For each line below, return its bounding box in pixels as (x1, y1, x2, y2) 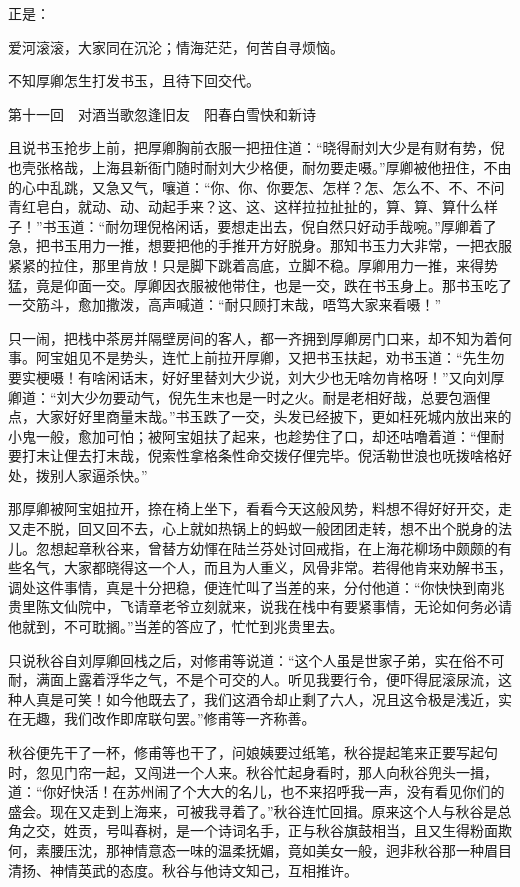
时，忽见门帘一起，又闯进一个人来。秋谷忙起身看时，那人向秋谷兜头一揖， (8, 761, 498, 782)
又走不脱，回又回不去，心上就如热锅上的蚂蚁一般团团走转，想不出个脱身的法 (8, 518, 512, 539)
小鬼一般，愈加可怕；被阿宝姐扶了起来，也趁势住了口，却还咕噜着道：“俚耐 (8, 425, 505, 446)
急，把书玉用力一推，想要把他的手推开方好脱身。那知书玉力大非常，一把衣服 (8, 235, 512, 256)
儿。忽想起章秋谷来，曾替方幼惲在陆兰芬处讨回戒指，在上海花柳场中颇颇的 (8, 537, 498, 558)
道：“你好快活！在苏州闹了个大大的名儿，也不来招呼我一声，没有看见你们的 (8, 781, 505, 802)
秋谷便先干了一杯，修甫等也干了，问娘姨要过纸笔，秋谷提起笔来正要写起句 (8, 742, 498, 762)
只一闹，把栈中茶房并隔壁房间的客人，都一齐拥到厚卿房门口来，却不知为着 (8, 327, 498, 348)
